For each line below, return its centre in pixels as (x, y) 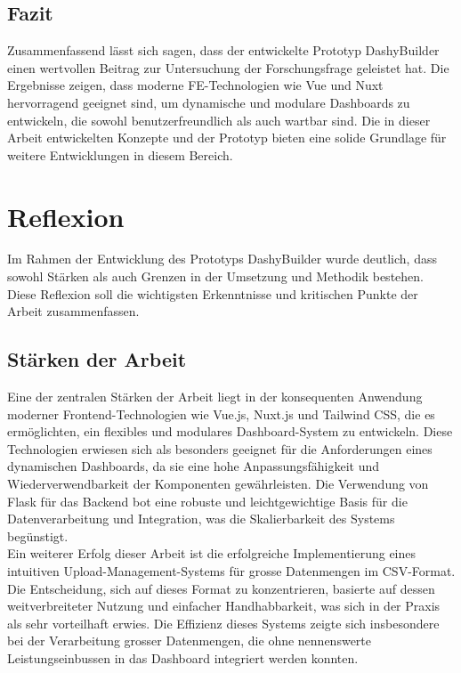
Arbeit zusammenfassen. (73, 311)
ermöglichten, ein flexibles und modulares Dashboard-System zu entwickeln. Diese (230, 431)
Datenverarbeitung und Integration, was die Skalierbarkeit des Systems (201, 519)
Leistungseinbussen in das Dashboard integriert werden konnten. (183, 657)
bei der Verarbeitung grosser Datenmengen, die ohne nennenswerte (189, 641)
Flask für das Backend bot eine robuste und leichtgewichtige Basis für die (207, 501)
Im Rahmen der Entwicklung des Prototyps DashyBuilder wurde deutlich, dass (222, 259)
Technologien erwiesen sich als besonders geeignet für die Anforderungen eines (220, 448)
